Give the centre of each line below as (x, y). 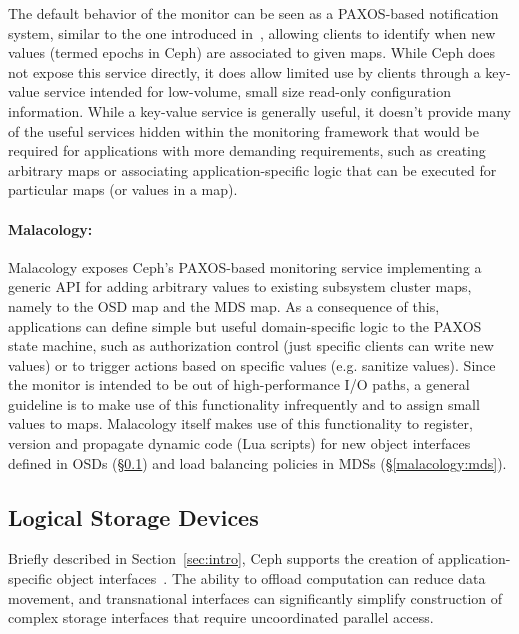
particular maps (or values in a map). (123, 189)
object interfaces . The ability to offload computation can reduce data (271, 578)
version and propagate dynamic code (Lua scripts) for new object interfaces (239, 443)
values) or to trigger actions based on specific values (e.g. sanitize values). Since (252, 364)
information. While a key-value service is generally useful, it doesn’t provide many (259, 110)
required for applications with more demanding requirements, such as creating (247, 150)
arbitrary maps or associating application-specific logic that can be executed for (252, 169)
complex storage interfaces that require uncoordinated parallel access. (221, 617)
